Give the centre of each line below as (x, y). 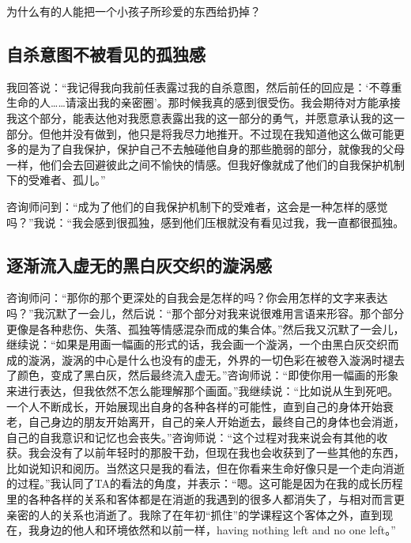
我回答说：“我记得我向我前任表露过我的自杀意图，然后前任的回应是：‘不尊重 (204, 87)
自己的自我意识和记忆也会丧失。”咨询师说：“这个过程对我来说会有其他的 (192, 437)
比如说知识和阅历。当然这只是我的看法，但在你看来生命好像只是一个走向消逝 (205, 468)
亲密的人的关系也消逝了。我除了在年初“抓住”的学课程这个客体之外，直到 (194, 514)
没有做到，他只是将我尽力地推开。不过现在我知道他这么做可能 (233, 133)
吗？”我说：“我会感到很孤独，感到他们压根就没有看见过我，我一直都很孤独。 (205, 222)
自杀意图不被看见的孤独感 (106, 53)
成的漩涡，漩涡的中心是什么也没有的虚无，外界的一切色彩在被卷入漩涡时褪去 (205, 359)
